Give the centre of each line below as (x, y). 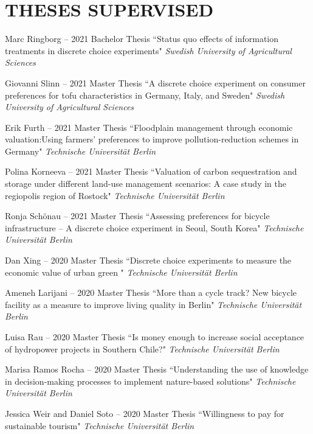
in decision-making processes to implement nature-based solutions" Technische (150, 381)
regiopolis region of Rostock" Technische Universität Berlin (115, 195)
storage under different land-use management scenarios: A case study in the (146, 184)
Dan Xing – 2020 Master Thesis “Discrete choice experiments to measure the (148, 260)
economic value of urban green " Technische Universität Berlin (121, 272)
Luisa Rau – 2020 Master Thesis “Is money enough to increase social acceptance (155, 337)
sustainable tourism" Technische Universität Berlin (100, 425)
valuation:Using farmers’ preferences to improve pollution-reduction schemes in (152, 139)
